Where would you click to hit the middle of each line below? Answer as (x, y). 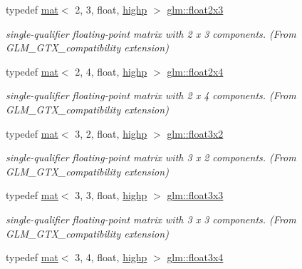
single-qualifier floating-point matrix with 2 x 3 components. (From (151, 33)
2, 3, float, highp (111, 9)
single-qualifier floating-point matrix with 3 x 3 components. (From (151, 219)
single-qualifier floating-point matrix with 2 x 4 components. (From (151, 95)
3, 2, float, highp (111, 133)
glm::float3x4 (195, 257)
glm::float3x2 (195, 133)
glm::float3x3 (195, 195)
